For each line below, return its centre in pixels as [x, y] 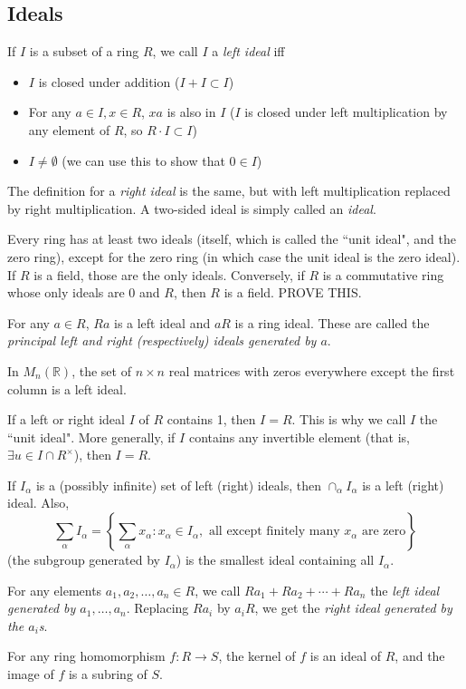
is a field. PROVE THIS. [293, 292]
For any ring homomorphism [86, 656]
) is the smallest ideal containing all [275, 560]
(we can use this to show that [143, 160]
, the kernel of [257, 656]
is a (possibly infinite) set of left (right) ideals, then [178, 485]
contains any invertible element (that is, [299, 437]
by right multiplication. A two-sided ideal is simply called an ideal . [192, 208]
